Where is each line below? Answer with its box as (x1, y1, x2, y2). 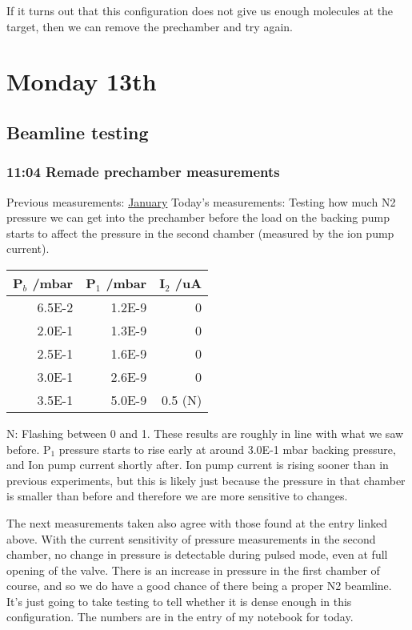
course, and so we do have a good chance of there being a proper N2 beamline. (6, 577, 392, 594)
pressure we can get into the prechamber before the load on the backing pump (6, 209, 390, 226)
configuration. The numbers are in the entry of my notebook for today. (6, 608, 354, 625)
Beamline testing (6, 119, 149, 144)
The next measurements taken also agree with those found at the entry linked (6, 514, 387, 531)
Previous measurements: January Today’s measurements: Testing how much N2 (6, 193, 396, 210)
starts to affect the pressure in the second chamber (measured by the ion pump (6, 224, 394, 241)
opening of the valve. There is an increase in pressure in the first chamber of (6, 561, 380, 578)
